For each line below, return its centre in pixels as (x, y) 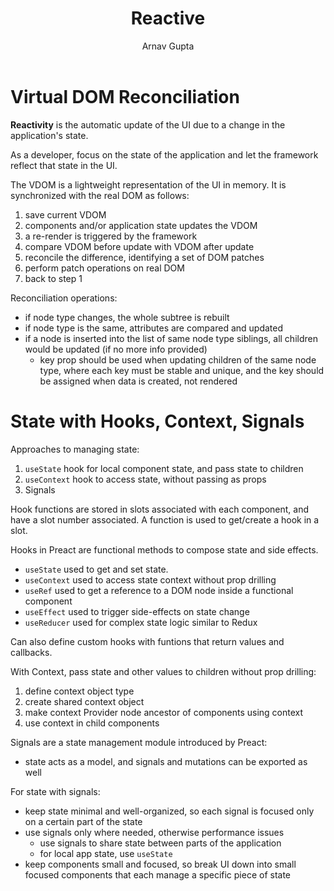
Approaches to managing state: (75, 449)
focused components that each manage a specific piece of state (158, 874)
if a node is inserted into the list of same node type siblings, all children (171, 338)
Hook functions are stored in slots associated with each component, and (159, 509)
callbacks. (31, 652)
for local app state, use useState (106, 853)
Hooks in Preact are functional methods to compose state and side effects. (164, 549)
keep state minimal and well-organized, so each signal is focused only (169, 811)
